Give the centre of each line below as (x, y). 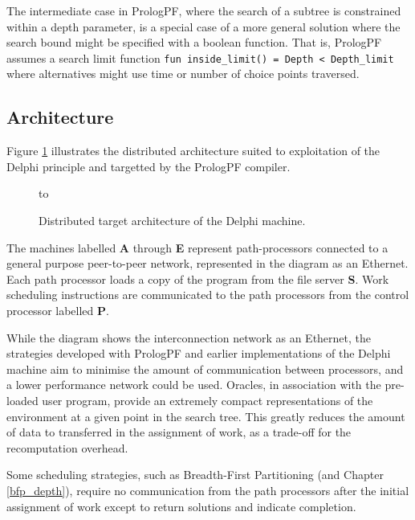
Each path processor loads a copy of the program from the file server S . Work (198, 278)
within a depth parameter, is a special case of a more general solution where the (203, 26)
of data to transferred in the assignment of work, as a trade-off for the (179, 432)
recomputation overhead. (67, 447)
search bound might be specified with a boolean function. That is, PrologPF (194, 42)
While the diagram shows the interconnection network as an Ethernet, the (189, 337)
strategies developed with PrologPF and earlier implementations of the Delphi (199, 353)
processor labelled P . (58, 310)
